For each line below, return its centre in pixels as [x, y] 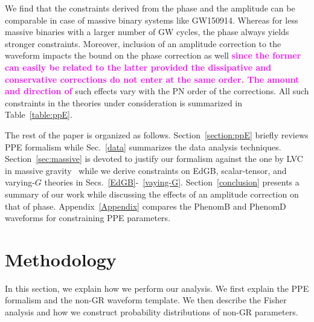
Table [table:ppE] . [39, 114]
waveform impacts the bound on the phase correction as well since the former [153, 55]
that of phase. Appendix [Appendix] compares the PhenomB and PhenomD [146, 206]
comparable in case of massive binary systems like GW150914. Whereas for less [152, 20]
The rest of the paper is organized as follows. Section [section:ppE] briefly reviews [157, 134]
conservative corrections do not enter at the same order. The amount [152, 79]
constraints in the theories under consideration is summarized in [124, 102]
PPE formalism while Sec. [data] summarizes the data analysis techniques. [143, 147]
